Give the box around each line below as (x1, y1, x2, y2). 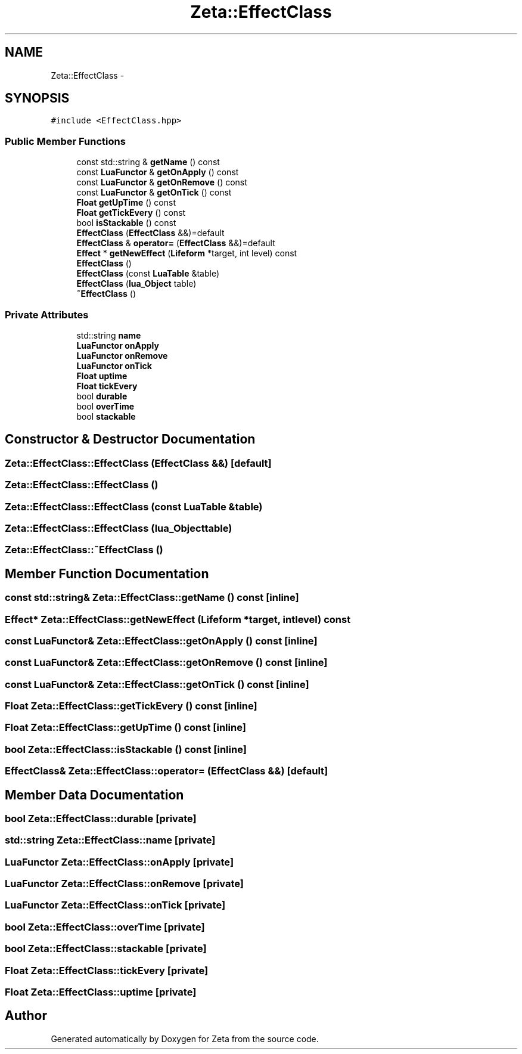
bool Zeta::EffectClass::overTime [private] (5, 920, 205, 933)
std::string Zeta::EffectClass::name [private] (5, 834, 216, 847)
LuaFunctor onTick (76, 360, 152, 371)
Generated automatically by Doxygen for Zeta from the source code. (51, 1033, 319, 1044)
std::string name (76, 330, 141, 340)
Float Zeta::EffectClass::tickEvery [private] (5, 964, 209, 976)
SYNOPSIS (5, 91, 70, 106)
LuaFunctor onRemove (76, 350, 168, 361)
